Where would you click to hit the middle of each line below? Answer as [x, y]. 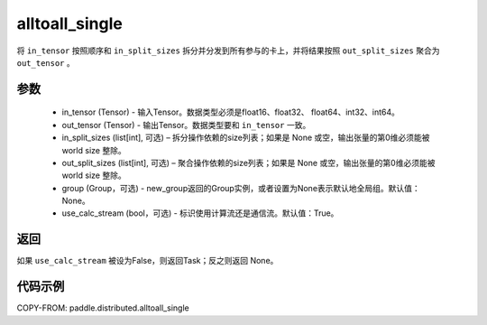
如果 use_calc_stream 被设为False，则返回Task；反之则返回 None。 [147, 261]
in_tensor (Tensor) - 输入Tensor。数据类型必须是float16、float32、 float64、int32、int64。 [231, 112]
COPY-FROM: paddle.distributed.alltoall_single [103, 308]
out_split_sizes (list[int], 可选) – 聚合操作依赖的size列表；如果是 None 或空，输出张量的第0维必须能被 [248, 162]
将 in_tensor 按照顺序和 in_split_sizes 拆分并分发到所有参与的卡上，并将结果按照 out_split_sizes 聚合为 [228, 51]
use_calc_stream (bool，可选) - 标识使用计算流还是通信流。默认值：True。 [200, 213]
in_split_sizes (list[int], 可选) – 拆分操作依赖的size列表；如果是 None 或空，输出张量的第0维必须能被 [246, 138]
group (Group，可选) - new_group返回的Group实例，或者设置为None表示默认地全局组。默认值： [241, 188]
